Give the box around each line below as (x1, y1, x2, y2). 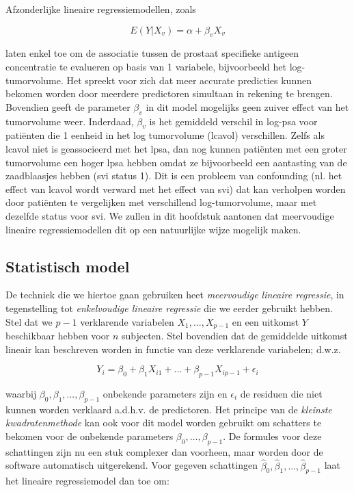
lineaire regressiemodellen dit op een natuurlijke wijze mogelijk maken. (5, 222, 301, 236)
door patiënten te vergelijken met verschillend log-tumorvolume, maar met (5, 195, 317, 209)
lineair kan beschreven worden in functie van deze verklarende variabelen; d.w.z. (5, 341, 341, 356)
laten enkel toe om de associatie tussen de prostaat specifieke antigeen (5, 46, 299, 60)
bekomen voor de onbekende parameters (5, 428, 174, 443)
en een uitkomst (232, 314, 299, 328)
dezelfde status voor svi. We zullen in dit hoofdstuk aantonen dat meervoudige (5, 208, 334, 222)
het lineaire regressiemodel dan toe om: (5, 474, 169, 488)
